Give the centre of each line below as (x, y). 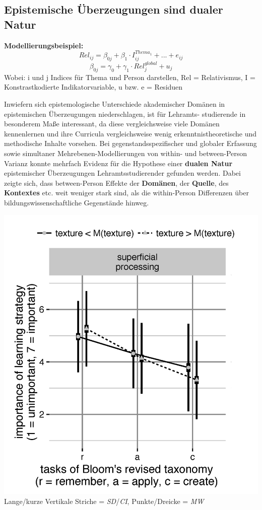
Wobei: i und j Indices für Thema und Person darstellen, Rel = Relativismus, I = (130, 77)
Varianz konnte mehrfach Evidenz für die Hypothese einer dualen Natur (118, 163)
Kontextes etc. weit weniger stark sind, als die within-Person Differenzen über (126, 193)
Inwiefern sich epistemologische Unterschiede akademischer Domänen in (115, 104)
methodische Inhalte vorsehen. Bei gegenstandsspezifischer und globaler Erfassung (130, 143)
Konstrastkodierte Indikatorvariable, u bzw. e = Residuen (93, 87)
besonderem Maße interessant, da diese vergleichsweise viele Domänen (112, 124)
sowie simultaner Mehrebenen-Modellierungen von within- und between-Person (126, 153)
